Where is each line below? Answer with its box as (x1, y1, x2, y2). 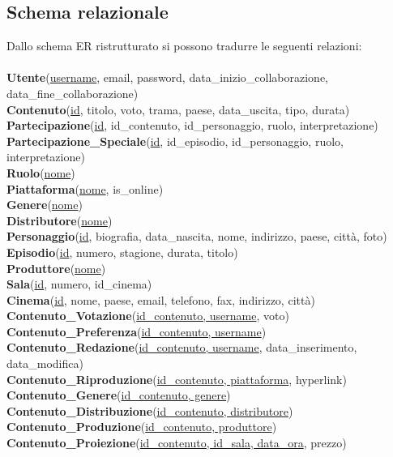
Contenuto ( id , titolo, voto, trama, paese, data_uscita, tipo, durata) (6, 100, 350, 117)
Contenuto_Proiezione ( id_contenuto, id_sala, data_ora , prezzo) (6, 434, 347, 451)
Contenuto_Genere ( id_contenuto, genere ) (6, 387, 231, 404)
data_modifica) (6, 355, 83, 372)
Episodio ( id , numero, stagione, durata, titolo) (6, 243, 238, 260)
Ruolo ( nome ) (6, 164, 75, 181)
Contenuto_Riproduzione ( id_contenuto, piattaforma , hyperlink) (6, 370, 347, 387)
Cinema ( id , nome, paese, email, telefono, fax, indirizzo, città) (6, 291, 315, 308)
